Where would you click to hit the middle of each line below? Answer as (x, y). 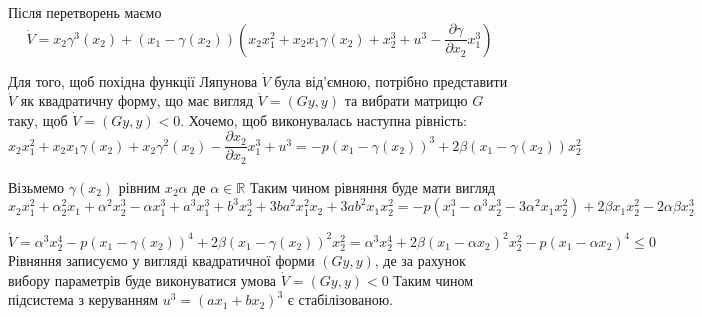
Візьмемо (36, 186)
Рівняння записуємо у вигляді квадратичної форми (161, 260)
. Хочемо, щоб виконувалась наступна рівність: (323, 119)
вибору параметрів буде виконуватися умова (142, 279)
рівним (139, 186)
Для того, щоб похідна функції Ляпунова (133, 80)
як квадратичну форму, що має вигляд (137, 100)
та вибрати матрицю (406, 100)
